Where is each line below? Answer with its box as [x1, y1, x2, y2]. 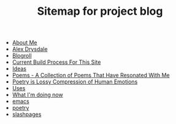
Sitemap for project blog [37, 4, 163, 18]
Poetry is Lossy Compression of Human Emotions [12, 78, 138, 85]
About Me [12, 39, 38, 47]
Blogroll [12, 52, 32, 60]
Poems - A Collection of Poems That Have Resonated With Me [12, 72, 170, 79]
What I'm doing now [12, 91, 63, 99]
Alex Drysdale [12, 45, 48, 53]
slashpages [12, 110, 42, 118]
